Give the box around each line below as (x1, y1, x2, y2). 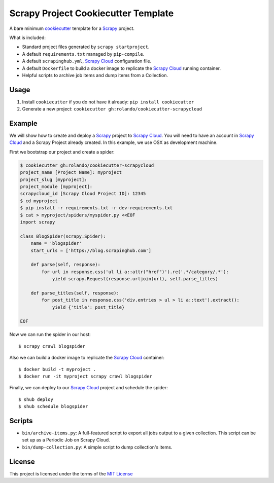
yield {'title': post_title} (52, 304, 125, 310)
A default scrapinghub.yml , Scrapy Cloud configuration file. (22, 58, 152, 64)
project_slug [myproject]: (20, 176, 87, 182)
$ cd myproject (20, 198, 58, 204)
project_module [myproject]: (20, 184, 93, 190)
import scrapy (20, 219, 55, 225)
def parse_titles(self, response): (30, 290, 119, 296)
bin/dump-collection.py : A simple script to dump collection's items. (22, 444, 173, 450)
